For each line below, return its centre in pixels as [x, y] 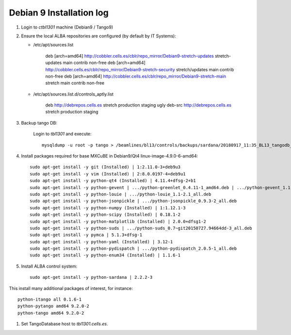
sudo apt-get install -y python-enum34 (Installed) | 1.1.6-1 [105, 255]
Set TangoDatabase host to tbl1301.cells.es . [65, 324]
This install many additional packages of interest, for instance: [71, 288]
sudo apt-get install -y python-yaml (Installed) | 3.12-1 [101, 242]
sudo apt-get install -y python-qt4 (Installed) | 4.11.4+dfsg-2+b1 [113, 181]
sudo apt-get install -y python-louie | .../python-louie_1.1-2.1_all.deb [121, 194]
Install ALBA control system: [49, 266]
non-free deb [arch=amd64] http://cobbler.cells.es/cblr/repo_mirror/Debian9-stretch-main [136, 76]
